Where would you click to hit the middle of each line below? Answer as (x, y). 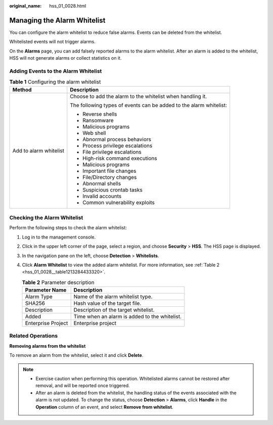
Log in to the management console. (59, 237)
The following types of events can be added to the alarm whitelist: (149, 105)
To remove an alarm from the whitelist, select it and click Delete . (76, 355)
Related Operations (34, 336)
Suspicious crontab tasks (112, 190)
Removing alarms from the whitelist (48, 346)
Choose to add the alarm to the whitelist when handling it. (139, 96)
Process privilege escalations (118, 146)
